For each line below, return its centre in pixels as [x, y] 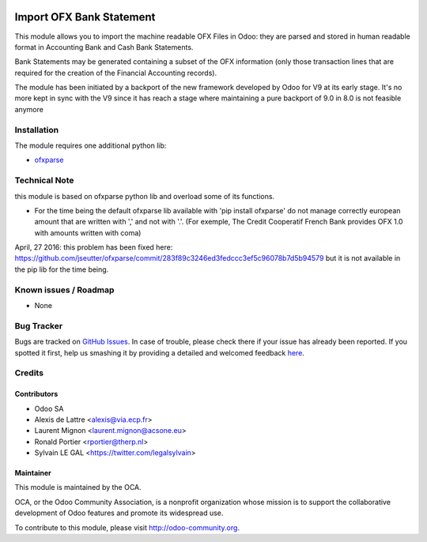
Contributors [36, 394]
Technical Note [44, 180]
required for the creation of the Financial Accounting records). [116, 73]
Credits [29, 373]
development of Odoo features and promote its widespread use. [119, 513]
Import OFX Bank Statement [85, 17]
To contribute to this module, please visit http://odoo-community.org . [127, 527]
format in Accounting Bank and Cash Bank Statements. [104, 47]
